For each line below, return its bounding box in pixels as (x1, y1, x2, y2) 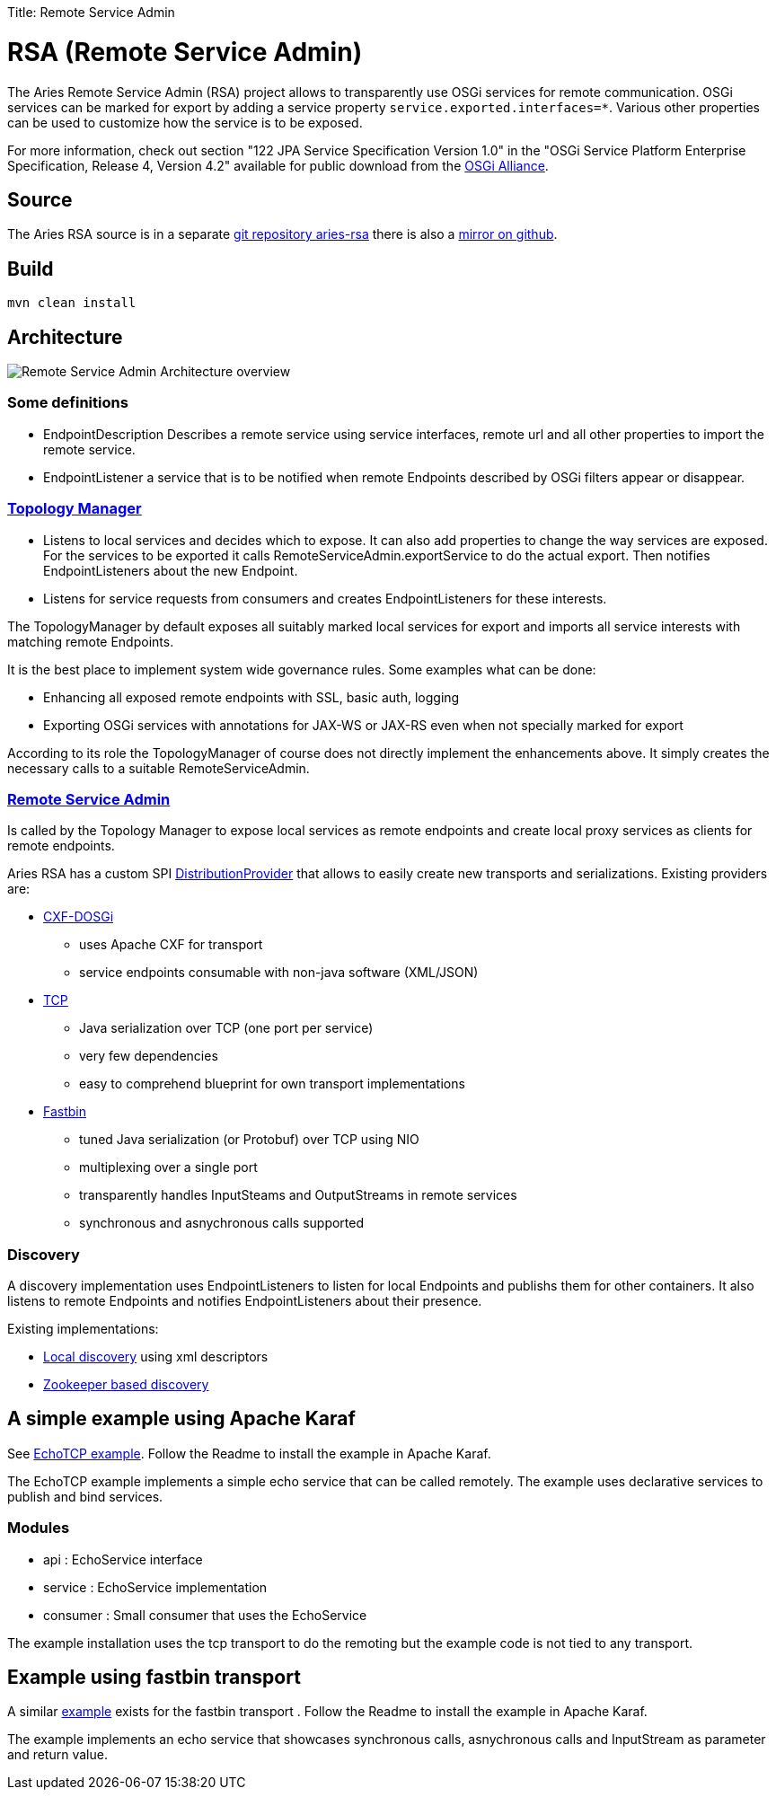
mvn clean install (7, 295, 137, 311)
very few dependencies (79, 1048, 218, 1064)
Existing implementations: (7, 1321, 159, 1337)
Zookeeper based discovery (43, 1377, 209, 1393)
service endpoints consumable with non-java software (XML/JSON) (79, 965, 479, 981)
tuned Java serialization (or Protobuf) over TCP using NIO (79, 1132, 419, 1148)
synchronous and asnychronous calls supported (79, 1215, 365, 1231)
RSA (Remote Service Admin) (7, 36, 363, 67)
